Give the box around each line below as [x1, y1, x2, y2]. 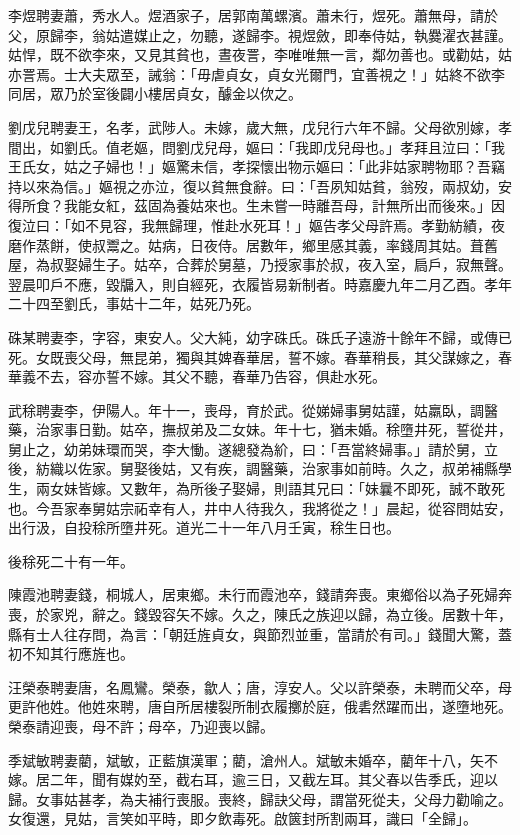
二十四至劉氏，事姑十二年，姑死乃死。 [8, 293, 260, 314]
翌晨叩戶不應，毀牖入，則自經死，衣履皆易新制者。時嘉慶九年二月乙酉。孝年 [8, 273, 512, 294]
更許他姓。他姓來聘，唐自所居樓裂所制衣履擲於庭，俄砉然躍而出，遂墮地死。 [8, 696, 512, 717]
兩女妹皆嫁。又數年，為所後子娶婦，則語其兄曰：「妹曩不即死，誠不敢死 [35, 478, 505, 499]
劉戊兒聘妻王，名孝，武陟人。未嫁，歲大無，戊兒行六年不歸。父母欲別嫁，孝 [8, 116, 512, 137]
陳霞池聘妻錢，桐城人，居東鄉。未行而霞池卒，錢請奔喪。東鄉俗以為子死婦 [8, 584, 498, 605]
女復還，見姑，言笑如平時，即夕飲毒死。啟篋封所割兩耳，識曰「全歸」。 [8, 808, 477, 829]
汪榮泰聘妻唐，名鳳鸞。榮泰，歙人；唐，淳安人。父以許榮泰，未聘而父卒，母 [8, 676, 512, 697]
